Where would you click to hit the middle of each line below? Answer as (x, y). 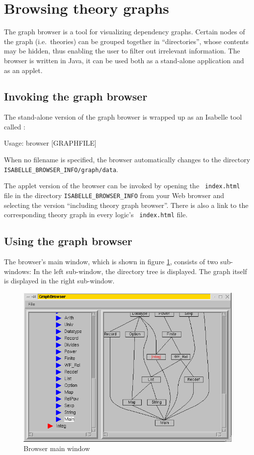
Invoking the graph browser (76, 96)
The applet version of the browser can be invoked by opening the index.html (122, 186)
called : (15, 126)
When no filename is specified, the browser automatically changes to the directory (127, 160)
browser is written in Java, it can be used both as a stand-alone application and (124, 60)
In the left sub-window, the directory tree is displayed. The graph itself (140, 271)
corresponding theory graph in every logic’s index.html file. (96, 215)
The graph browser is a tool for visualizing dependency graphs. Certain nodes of (125, 32)
